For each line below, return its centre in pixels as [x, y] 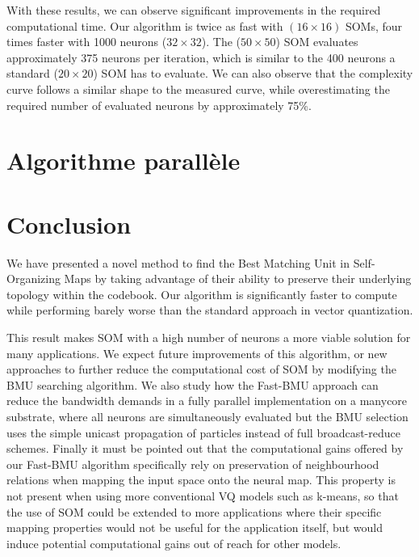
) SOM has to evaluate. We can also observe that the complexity [253, 73]
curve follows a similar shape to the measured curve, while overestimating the [198, 89]
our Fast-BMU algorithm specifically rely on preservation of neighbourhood [193, 464]
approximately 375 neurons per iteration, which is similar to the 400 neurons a [201, 57]
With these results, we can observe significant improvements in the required [194, 10]
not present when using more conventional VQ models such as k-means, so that [203, 495]
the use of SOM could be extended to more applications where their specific [194, 511]
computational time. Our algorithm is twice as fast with [145, 25]
